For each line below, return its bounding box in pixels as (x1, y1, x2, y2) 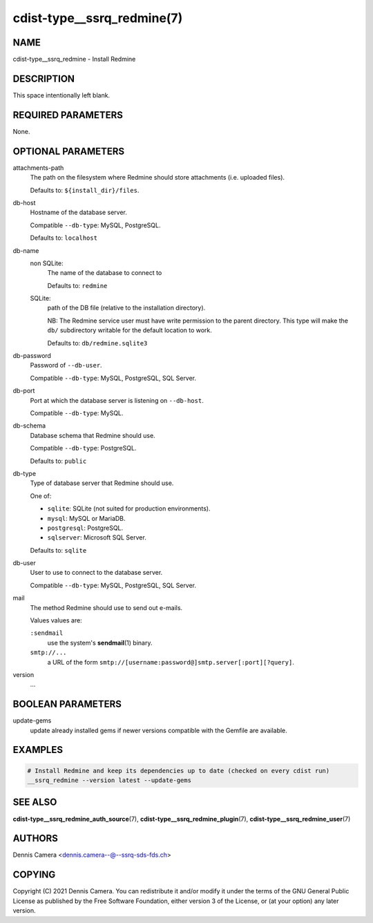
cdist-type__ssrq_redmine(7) (12, 10, 183, 26)
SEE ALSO (12, 797, 57, 808)
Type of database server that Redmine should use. (30, 479, 174, 487)
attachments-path (12, 163, 64, 172)
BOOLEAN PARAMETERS (12, 698, 122, 710)
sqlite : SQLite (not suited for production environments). (47, 504, 211, 513)
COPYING (12, 869, 56, 881)
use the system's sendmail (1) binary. (47, 638, 153, 647)
